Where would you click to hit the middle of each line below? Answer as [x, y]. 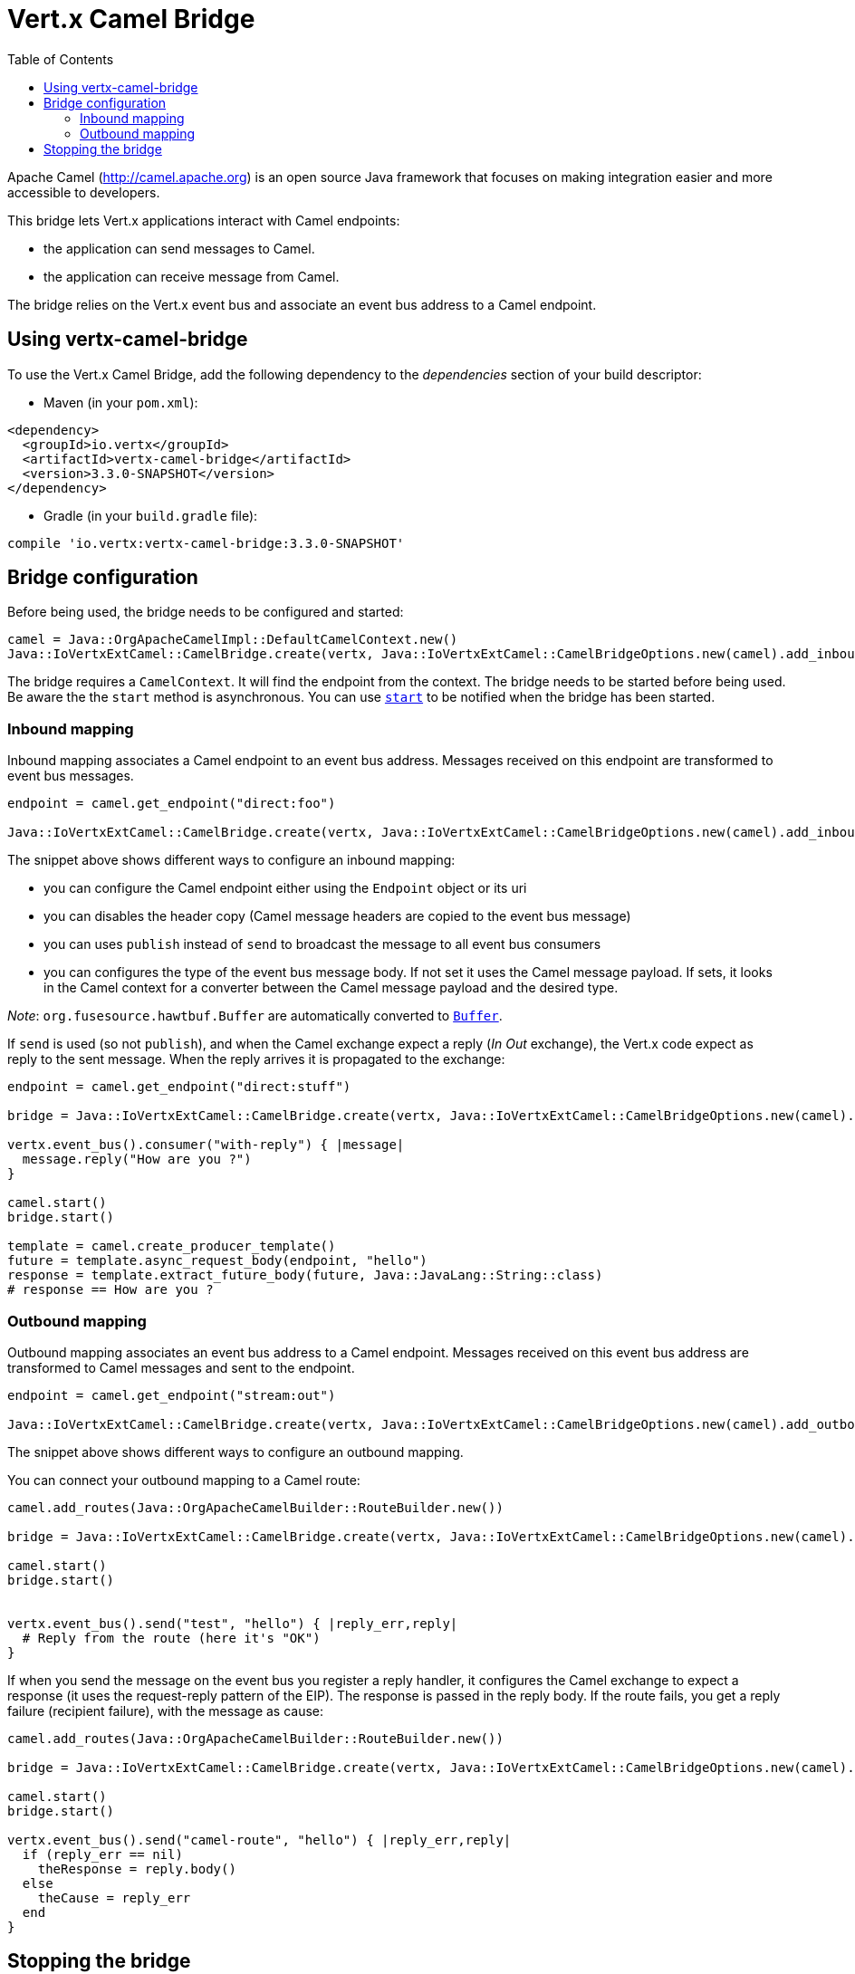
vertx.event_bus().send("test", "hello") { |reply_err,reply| [233, 1623]
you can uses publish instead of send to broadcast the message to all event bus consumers [322, 944]
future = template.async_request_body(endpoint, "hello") [217, 1261]
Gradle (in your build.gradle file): [151, 515]
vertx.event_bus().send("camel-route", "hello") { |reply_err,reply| [259, 1840]
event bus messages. [71, 776]
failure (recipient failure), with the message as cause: [166, 1710]
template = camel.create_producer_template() [172, 1246]
